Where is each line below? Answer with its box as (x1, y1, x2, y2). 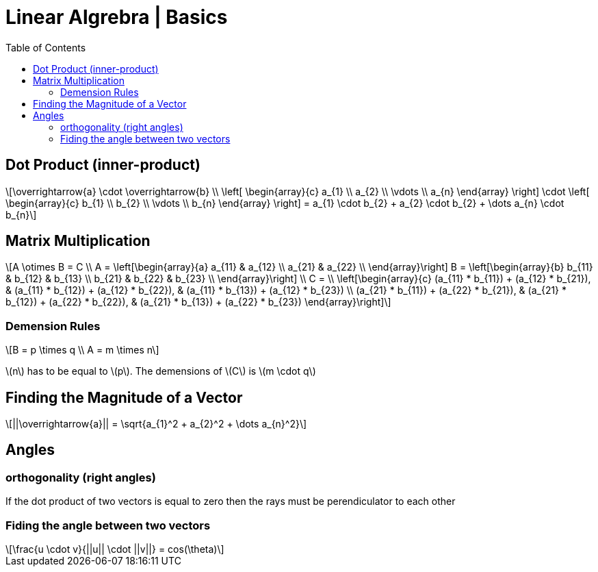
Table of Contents (5, 41, 86, 53)
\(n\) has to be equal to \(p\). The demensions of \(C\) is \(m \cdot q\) (5, 365, 316, 377)
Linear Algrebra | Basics (5, 5, 228, 29)
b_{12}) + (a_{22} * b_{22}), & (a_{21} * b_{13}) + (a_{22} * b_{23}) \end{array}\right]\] (5, 296, 391, 308)
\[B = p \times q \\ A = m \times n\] (5, 344, 159, 356)
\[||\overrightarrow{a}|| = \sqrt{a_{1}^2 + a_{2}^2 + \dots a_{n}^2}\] (5, 418, 307, 430)
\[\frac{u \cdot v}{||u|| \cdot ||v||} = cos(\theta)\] (5, 543, 224, 555)
